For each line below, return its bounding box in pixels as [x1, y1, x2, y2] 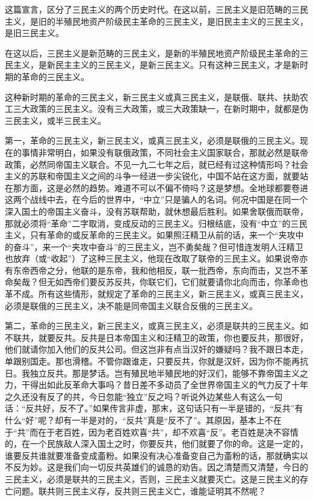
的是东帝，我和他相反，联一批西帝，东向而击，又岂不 [88, 263, 300, 276]
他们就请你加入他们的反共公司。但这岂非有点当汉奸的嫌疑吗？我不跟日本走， [5, 343, 308, 355]
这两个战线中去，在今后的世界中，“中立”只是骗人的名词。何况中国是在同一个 [5, 193, 308, 206]
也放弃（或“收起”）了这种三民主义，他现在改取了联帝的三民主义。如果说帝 [5, 252, 300, 265]
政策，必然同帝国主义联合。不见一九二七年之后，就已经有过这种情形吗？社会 [5, 158, 308, 170]
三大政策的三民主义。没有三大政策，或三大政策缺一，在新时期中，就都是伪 [13, 102, 308, 115]
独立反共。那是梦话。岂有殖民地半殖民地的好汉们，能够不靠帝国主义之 [29, 366, 308, 379]
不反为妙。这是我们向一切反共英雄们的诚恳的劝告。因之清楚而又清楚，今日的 [5, 461, 308, 473]
